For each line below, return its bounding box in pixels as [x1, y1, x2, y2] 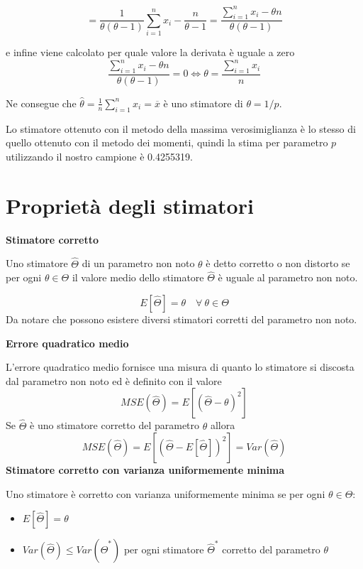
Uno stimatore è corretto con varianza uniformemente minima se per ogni [6, 486, 325, 501]
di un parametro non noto [82, 256, 195, 271]
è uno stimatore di [163, 95, 243, 110]
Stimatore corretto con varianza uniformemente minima [6, 462, 285, 477]
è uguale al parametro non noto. [218, 270, 358, 285]
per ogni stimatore [123, 542, 204, 557]
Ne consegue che [6, 95, 77, 110]
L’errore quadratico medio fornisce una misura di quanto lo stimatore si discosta [6, 359, 354, 374]
